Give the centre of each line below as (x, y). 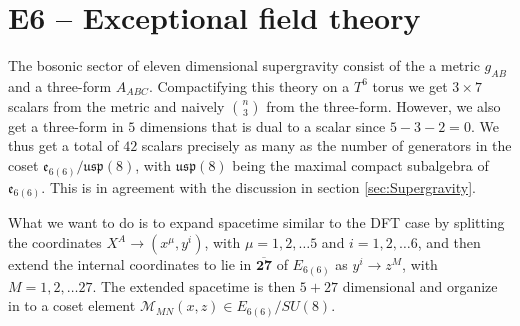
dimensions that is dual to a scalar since (262, 125)
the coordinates (55, 242)
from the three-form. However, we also (383, 105)
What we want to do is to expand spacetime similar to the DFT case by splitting (256, 222)
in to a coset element (72, 305)
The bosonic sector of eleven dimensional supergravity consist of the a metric (244, 65)
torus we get (410, 85)
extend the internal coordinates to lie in (130, 264)
